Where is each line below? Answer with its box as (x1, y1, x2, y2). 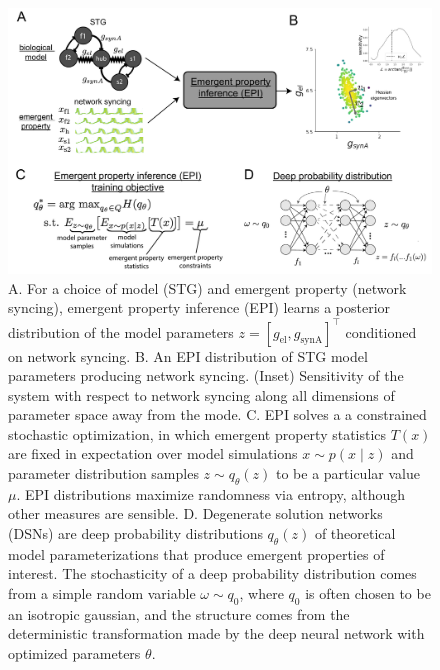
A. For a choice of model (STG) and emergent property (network (8, 277, 407, 298)
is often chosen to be (305, 583, 431, 604)
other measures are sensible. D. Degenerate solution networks (8, 503, 383, 524)
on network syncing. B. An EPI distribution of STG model (8, 345, 368, 366)
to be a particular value (275, 463, 420, 484)
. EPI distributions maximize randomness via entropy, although (16, 483, 406, 504)
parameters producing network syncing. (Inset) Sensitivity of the (8, 365, 404, 386)
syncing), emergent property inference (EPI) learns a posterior (8, 297, 391, 318)
